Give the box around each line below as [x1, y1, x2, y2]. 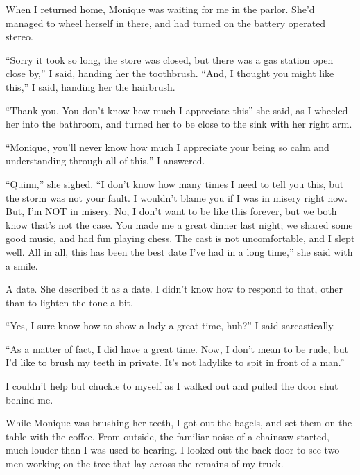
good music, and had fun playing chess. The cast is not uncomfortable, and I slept [6, 231, 355, 245]
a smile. [6, 258, 38, 273]
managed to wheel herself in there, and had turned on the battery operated [6, 15, 326, 30]
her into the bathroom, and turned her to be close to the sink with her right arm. [6, 116, 352, 131]
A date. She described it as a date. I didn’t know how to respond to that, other [6, 282, 343, 296]
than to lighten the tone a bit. [6, 295, 133, 309]
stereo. [6, 29, 33, 44]
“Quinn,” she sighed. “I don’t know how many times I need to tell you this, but [6, 176, 344, 191]
